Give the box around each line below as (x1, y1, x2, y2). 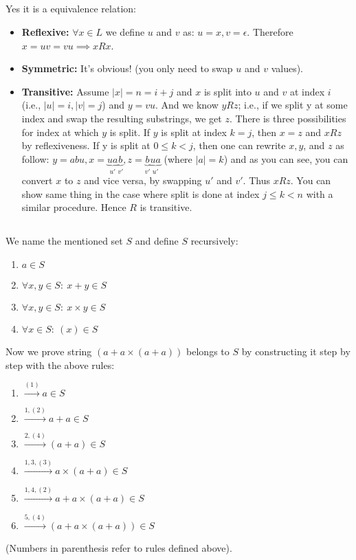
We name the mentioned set (5, 234, 123, 248)
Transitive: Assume (21, 84, 109, 98)
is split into (203, 84, 252, 98)
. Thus (243, 173, 270, 188)
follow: (21, 151, 49, 166)
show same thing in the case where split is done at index (21, 186, 260, 201)
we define (105, 24, 145, 38)
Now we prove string (5, 344, 92, 358)
